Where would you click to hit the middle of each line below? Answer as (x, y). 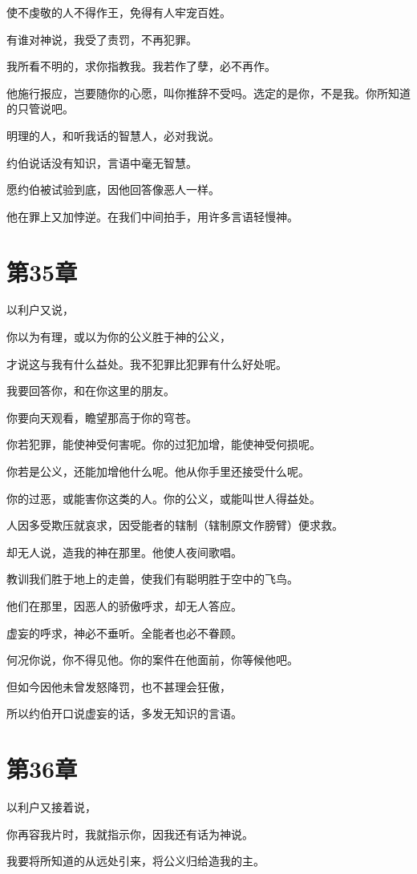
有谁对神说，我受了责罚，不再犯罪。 (102, 39)
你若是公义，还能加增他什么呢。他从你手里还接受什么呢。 (158, 471)
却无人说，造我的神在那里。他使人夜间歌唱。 (124, 552)
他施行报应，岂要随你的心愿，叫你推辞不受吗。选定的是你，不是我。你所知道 (208, 93)
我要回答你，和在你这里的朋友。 (91, 391)
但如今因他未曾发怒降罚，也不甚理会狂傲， (119, 686)
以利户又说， (40, 310)
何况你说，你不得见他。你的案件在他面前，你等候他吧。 (152, 660)
